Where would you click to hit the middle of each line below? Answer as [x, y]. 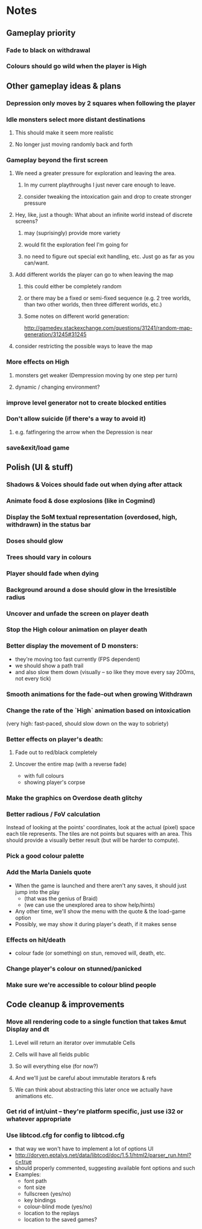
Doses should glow [35, 541]
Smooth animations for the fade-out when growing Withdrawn [99, 694]
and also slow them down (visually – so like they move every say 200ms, [105, 672]
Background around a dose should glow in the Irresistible [91, 589]
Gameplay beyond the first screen [57, 160]
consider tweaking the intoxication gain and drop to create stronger [108, 197]
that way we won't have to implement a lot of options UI [84, 1148]
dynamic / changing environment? [57, 387]
